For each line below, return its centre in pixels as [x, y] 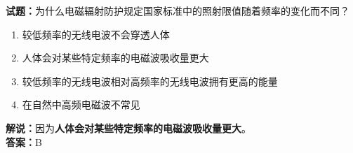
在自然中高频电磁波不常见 [81, 104]
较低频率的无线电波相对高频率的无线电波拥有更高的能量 [150, 81]
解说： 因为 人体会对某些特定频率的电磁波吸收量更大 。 [128, 127]
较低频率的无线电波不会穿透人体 [96, 34]
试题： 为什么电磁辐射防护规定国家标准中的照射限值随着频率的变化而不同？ [178, 10]
